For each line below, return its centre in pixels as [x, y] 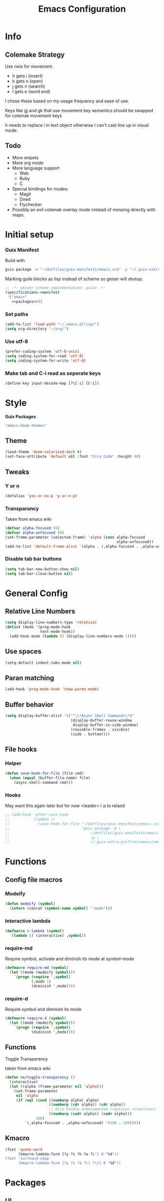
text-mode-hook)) [58, 632]
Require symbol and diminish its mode [43, 1009]
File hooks [21, 749]
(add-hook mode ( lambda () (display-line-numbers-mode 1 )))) [73, 636]
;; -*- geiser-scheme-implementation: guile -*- [55, 288]
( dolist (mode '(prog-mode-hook [38, 627]
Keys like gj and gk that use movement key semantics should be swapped [79, 110]
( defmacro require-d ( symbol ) [36, 1018]
